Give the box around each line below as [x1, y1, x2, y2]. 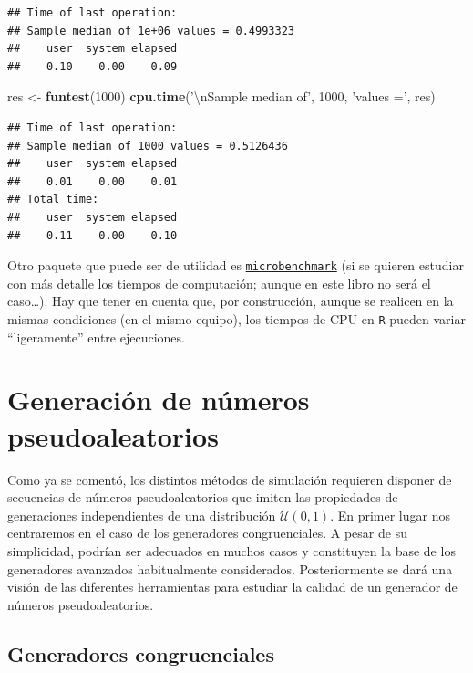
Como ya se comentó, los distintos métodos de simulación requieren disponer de [7, 469, 452, 489]
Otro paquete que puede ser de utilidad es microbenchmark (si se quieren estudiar [7, 256, 464, 275]
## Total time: [7, 193, 99, 206]
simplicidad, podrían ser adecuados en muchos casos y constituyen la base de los [7, 541, 456, 560]
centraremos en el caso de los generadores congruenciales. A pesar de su [7, 523, 407, 542]
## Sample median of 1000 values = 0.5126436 [7, 139, 288, 152]
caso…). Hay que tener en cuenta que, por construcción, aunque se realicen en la [7, 291, 454, 310]
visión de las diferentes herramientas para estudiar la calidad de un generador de [7, 577, 458, 596]
